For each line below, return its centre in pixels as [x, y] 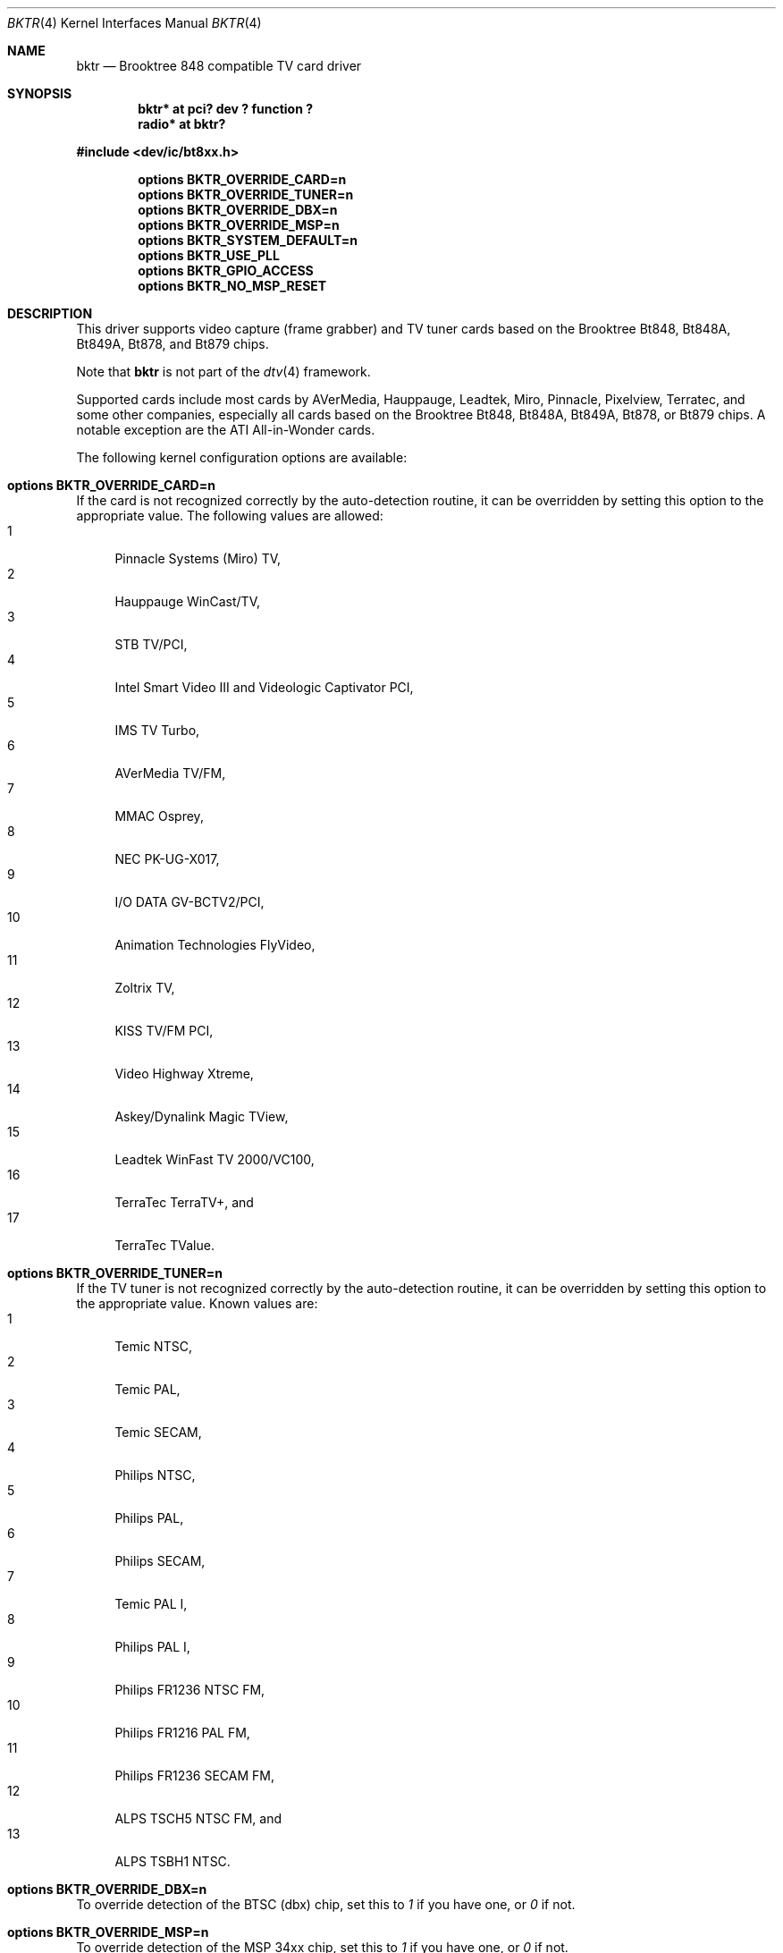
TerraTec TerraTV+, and [184, 1202]
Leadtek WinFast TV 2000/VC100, [215, 1159]
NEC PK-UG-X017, [167, 859]
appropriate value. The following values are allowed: [230, 516]
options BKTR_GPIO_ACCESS [226, 271]
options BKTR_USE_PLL [209, 255]
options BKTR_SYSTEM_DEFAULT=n [248, 240]
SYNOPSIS [40, 93]
